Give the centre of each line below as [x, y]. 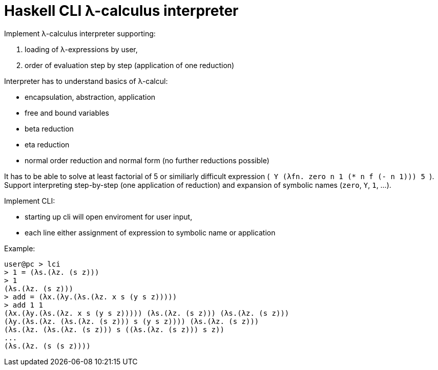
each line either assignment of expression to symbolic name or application [150, 232]
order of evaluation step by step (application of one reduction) [130, 65]
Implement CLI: [30, 201]
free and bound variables [67, 113]
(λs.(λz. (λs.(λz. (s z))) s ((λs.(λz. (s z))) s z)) [114, 329]
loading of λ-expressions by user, [81, 49]
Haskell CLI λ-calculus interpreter [121, 11]
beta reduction [49, 128]
